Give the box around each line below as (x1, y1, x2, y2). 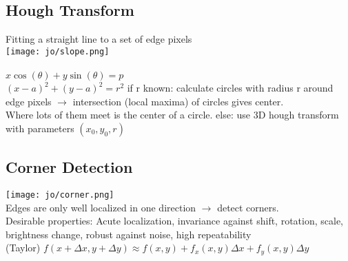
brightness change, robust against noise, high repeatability (6, 227, 252, 241)
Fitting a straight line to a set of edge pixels (6, 32, 192, 46)
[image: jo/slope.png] (6, 46, 110, 56)
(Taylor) (6, 240, 41, 255)
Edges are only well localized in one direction (6, 200, 196, 214)
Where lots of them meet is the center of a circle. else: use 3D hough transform (6, 107, 339, 122)
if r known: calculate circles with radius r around (127, 81, 334, 95)
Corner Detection (6, 156, 133, 178)
